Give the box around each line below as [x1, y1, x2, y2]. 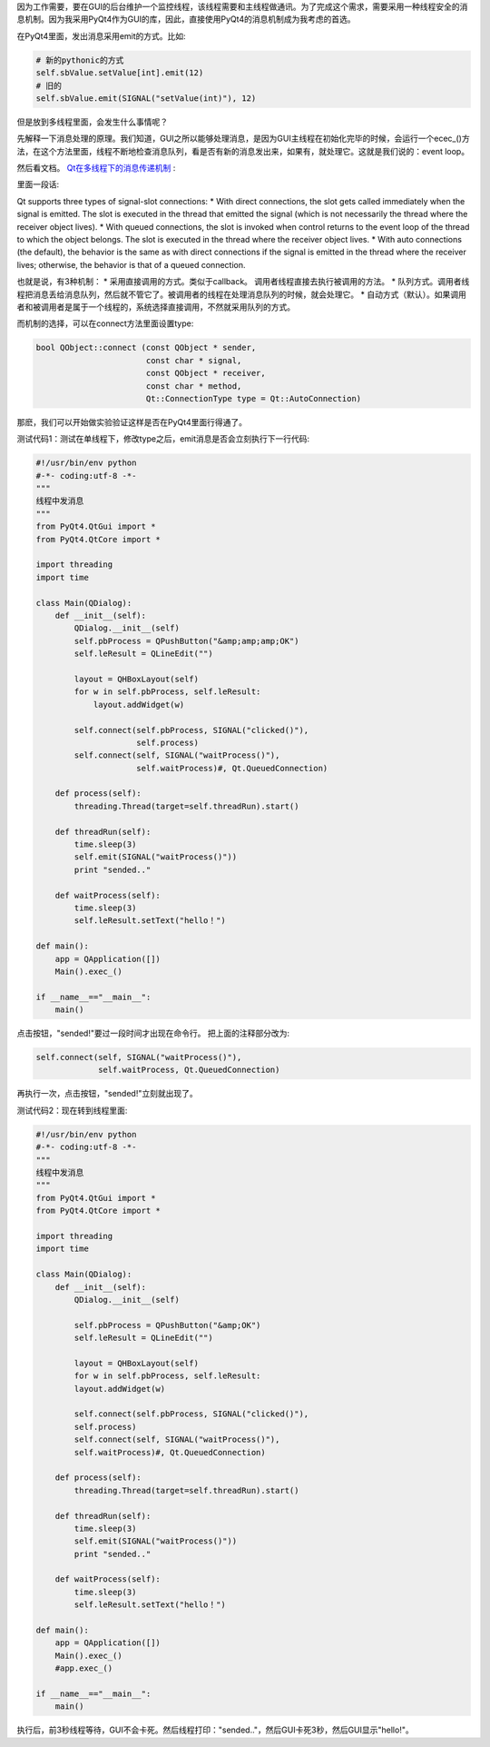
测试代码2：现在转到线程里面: [16, 1105, 128, 1116]
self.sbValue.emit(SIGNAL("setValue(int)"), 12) [35, 93, 257, 104]
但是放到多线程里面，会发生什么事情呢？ [16, 116, 168, 127]
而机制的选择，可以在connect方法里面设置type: [16, 318, 194, 329]
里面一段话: [16, 179, 60, 190]
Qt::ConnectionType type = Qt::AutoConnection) [145, 393, 362, 403]
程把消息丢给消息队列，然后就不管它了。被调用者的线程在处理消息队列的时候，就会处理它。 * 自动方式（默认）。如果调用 [16, 289, 466, 300]
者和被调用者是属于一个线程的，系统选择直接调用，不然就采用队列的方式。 [16, 302, 295, 313]
